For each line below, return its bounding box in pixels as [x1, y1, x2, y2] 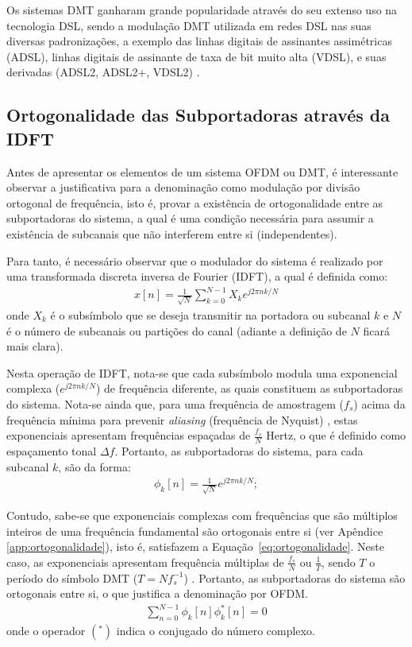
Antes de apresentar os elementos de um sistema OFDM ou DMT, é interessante [6, 163, 399, 180]
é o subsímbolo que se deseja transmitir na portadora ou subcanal [50, 306, 371, 323]
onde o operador [6, 622, 86, 639]
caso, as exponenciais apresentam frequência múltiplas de [6, 553, 284, 570]
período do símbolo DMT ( [6, 569, 138, 586]
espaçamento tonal [6, 442, 97, 459]
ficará [363, 322, 390, 339]
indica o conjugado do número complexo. [116, 622, 315, 639]
